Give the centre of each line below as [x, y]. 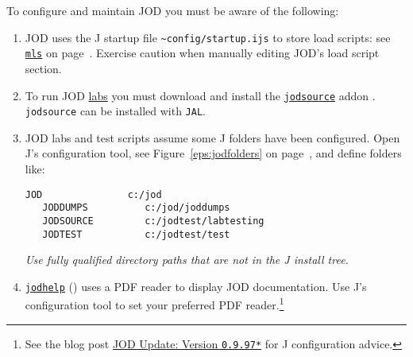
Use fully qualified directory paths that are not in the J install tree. [187, 260]
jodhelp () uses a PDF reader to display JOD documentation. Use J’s [196, 286]
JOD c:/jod [93, 194]
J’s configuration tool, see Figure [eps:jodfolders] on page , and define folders [213, 153]
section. [43, 68]
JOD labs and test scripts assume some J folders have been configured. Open [212, 137]
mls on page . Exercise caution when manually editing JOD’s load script [202, 53]
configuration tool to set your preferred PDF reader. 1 [154, 304]
